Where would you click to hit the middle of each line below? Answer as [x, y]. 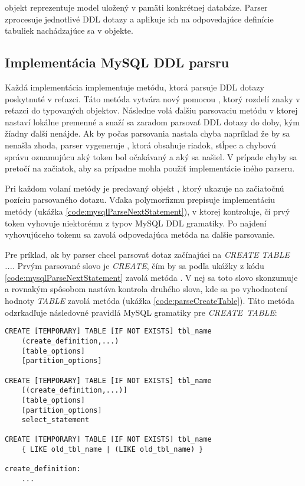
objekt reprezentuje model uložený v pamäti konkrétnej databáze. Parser [136, 7]
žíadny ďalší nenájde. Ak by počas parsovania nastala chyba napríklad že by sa [147, 133]
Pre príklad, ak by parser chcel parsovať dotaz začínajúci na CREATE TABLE [147, 254]
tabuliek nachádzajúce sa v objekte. [69, 30]
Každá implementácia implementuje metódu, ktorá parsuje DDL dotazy [135, 87]
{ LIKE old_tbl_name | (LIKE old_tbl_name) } [112, 450]
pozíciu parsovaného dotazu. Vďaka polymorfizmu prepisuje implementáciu [140, 200]
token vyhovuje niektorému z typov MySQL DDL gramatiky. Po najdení [136, 223]
